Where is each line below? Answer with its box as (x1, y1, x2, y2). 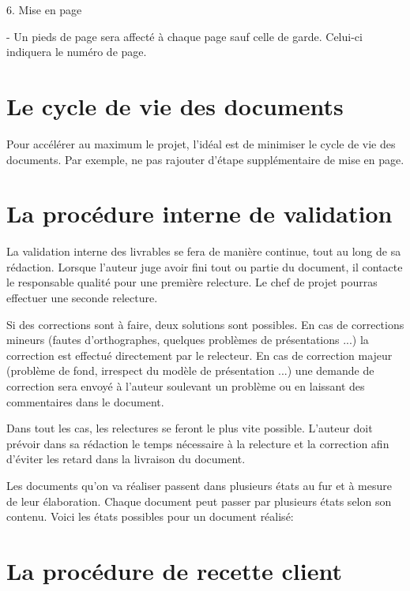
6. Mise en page (6, 2, 82, 17)
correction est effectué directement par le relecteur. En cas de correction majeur (6, 346, 393, 363)
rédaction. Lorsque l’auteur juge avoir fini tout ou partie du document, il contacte (6, 258, 403, 275)
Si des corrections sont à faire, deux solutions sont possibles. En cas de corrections (6, 316, 404, 332)
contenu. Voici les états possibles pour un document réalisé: (6, 508, 294, 525)
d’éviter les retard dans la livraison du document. (6, 451, 246, 467)
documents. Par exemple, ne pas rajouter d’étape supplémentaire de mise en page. (6, 151, 404, 167)
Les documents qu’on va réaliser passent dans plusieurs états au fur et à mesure (6, 477, 392, 493)
